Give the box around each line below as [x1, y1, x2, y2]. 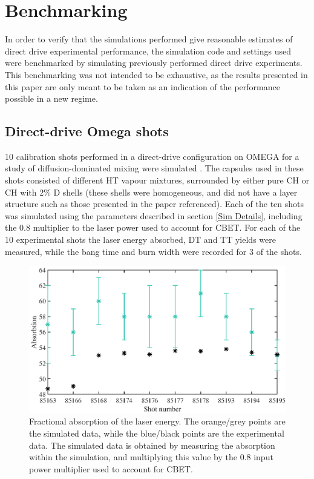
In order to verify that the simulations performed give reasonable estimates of [5, 33, 293, 45]
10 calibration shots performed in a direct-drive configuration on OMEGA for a [5, 150, 299, 162]
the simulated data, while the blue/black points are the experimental [29, 426, 284, 439]
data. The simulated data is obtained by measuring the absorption [29, 438, 275, 451]
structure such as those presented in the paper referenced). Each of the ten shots [5, 197, 304, 210]
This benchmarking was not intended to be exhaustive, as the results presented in [5, 68, 308, 81]
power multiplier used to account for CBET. [29, 462, 193, 475]
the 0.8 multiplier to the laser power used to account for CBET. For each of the [5, 221, 301, 234]
